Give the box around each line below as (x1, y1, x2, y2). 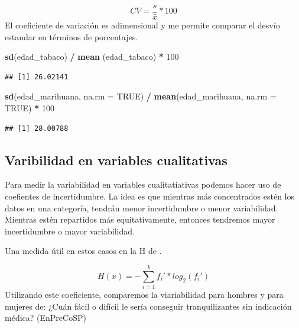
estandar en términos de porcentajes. (5, 30, 138, 43)
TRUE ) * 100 (5, 102, 54, 114)
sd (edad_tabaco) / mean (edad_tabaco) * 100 (5, 50, 179, 63)
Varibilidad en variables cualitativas (5, 150, 227, 169)
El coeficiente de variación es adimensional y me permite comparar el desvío (5, 19, 280, 31)
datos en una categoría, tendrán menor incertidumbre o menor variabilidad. (5, 201, 278, 214)
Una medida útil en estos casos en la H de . (5, 245, 162, 257)
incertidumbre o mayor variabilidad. (5, 224, 135, 237)
